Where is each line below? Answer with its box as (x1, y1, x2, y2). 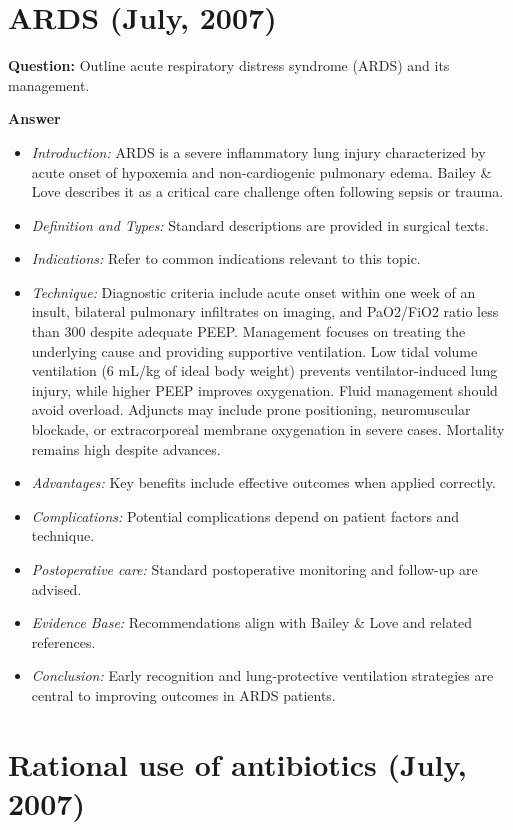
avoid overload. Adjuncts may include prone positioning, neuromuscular (31, 399, 471, 420)
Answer (8, 108, 61, 129)
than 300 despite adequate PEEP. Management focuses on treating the (31, 321, 466, 342)
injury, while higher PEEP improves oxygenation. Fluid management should (31, 379, 498, 400)
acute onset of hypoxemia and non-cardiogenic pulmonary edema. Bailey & (31, 161, 492, 182)
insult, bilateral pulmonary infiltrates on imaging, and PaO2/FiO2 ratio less (31, 301, 499, 322)
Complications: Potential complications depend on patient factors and (31, 505, 460, 526)
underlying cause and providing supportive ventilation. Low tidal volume (31, 340, 478, 361)
